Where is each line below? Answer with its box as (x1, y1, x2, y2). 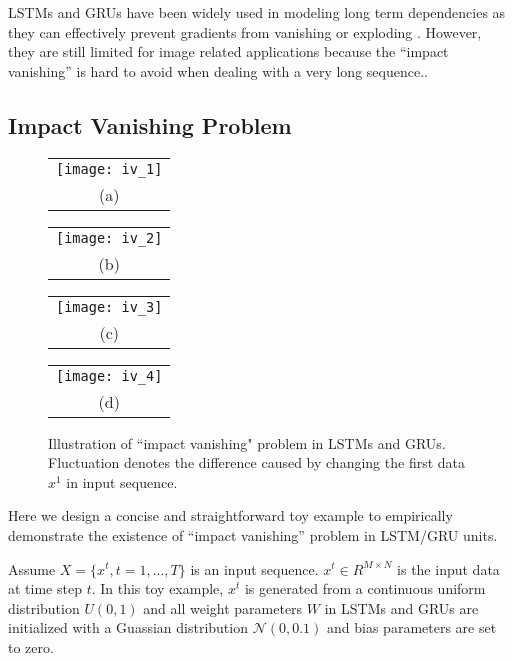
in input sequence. (66, 471, 178, 492)
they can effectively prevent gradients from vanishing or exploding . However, (8, 21, 482, 42)
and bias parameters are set (327, 617, 497, 638)
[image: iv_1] (56, 160, 163, 177)
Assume (8, 558, 56, 579)
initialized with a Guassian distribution (8, 617, 248, 638)
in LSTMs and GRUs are (324, 597, 479, 618)
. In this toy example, (91, 578, 224, 599)
